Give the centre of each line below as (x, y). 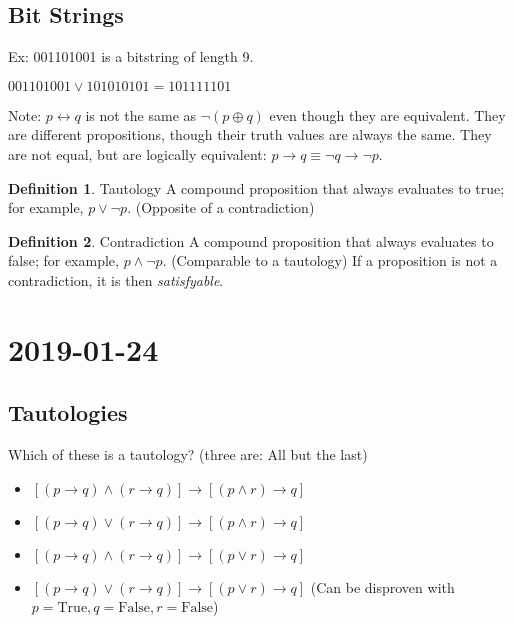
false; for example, (63, 260)
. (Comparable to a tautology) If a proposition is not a (330, 260)
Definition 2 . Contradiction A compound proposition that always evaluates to (251, 240)
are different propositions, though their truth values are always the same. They (250, 134)
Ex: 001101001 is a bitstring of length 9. (131, 56)
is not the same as (141, 114)
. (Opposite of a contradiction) (221, 207)
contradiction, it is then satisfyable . (116, 279)
